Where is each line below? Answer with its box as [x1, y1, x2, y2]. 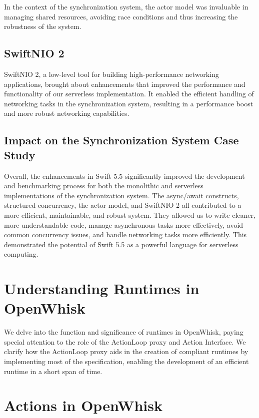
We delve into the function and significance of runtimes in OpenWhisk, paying [4, 327, 243, 337]
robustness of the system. [4, 21, 81, 31]
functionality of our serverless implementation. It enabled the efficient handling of [4, 88, 254, 99]
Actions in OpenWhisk [4, 395, 162, 416]
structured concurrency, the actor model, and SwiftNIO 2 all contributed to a [4, 200, 241, 210]
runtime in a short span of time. [4, 366, 102, 376]
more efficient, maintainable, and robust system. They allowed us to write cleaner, [4, 209, 255, 220]
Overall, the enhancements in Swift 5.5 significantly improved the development [4, 170, 245, 181]
